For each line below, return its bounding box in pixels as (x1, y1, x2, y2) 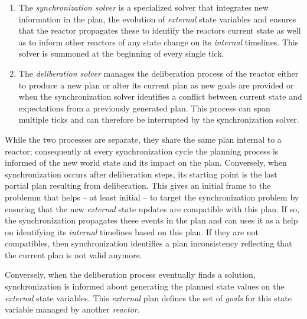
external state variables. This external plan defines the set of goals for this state (5, 291, 292, 304)
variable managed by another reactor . (5, 303, 140, 315)
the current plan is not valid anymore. (5, 248, 142, 261)
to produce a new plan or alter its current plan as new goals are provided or (18, 78, 294, 91)
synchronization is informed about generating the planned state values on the (5, 280, 285, 292)
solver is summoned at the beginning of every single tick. (18, 47, 224, 60)
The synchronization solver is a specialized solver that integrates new (18, 1, 269, 13)
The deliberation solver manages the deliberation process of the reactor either (18, 67, 299, 79)
